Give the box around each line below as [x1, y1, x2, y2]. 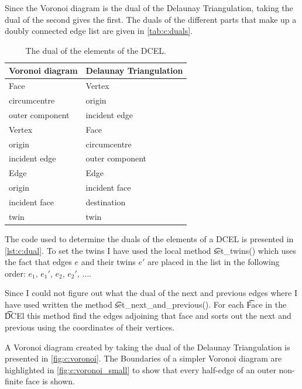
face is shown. [25, 375, 75, 387]
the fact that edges [5, 256, 72, 268]
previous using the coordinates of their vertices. [5, 321, 175, 333]
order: [5, 267, 26, 279]
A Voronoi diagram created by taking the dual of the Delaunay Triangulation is [5, 340, 290, 353]
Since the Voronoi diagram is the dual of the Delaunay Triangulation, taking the [5, 2, 293, 13]
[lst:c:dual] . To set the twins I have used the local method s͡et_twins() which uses [5, 244, 296, 256]
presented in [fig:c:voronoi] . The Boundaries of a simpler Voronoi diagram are [5, 352, 282, 364]
